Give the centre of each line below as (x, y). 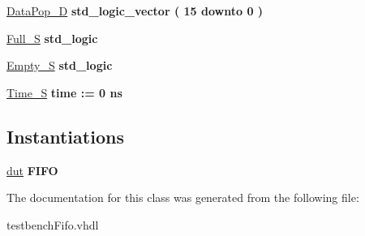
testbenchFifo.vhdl (53, 224)
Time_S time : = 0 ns (64, 92)
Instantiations (65, 136)
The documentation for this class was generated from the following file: (183, 197)
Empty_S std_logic (60, 65)
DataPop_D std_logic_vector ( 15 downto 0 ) (135, 11)
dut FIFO (32, 170)
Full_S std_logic (52, 38)
